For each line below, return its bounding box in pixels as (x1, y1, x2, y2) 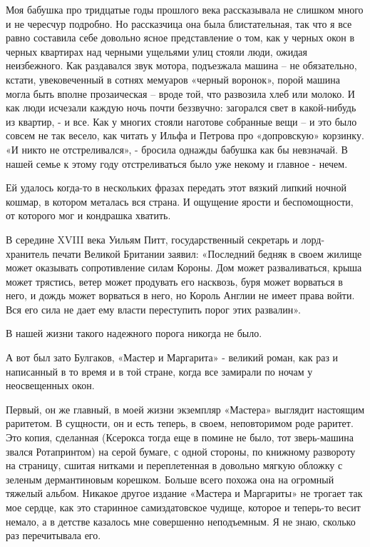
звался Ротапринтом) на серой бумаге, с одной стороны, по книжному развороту (6, 443, 356, 458)
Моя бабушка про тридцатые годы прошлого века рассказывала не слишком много (6, 2, 364, 16)
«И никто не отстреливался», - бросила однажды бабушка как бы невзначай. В (6, 141, 348, 156)
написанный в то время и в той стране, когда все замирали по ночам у (6, 363, 313, 378)
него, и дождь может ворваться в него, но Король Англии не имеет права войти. (6, 288, 355, 303)
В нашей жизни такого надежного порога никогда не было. (6, 326, 262, 341)
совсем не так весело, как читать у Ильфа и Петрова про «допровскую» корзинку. (6, 128, 364, 143)
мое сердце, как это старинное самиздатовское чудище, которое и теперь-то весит (6, 500, 361, 514)
